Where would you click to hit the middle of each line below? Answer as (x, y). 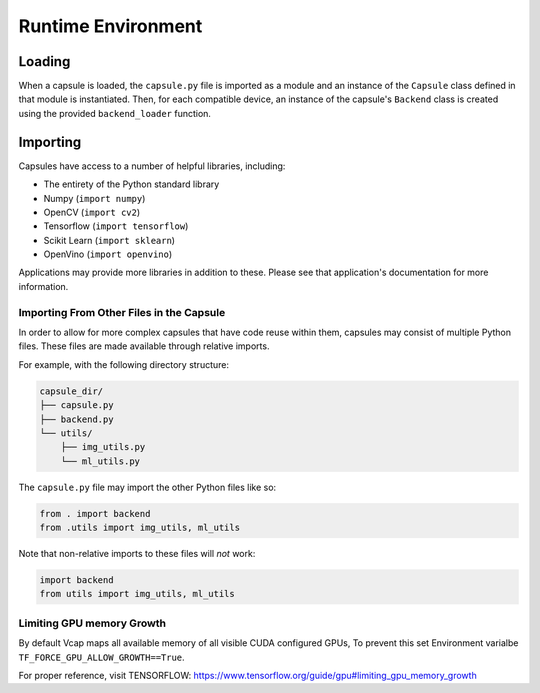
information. (43, 286)
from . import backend (95, 513)
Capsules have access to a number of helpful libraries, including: (152, 166)
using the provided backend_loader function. (115, 113)
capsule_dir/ (71, 391)
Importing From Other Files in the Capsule (122, 312)
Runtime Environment (110, 26)
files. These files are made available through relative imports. (144, 346)
